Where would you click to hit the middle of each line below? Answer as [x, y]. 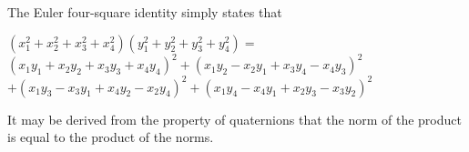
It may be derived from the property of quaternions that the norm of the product [234, 119]
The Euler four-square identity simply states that [145, 12]
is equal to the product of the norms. [111, 137]
